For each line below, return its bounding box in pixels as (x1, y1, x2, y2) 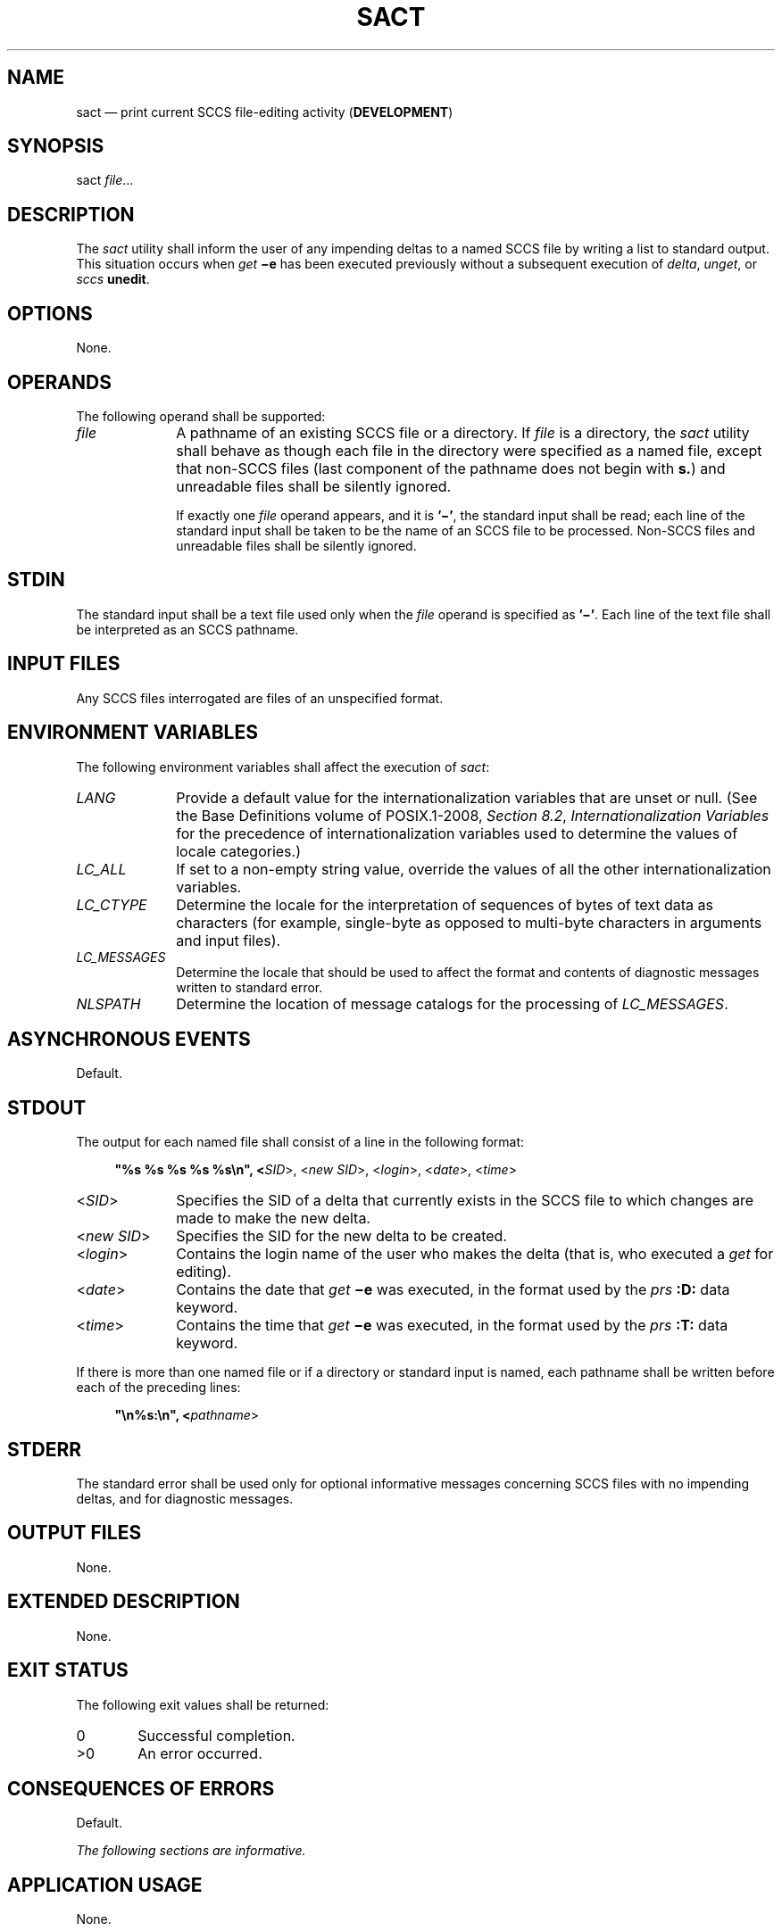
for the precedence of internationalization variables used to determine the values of (176, 824, 738, 842)
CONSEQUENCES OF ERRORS (7, 1777, 275, 1800)
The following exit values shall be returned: (76, 1696, 329, 1712)
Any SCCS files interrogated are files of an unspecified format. (76, 690, 444, 706)
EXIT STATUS (7, 1659, 129, 1682)
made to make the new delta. (176, 1209, 370, 1228)
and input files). (176, 931, 281, 949)
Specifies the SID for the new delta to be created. (176, 1227, 507, 1246)
